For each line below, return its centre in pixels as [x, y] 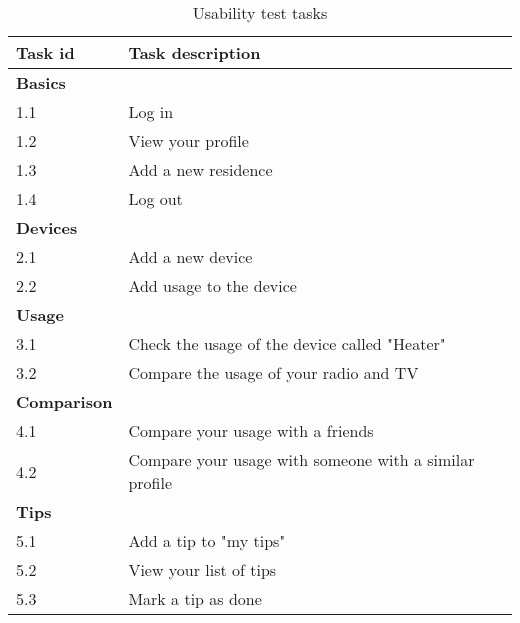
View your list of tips [202, 569]
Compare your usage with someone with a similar [301, 459]
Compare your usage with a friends [251, 430]
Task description [194, 52]
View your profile [188, 140]
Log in [151, 111]
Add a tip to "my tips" [207, 540]
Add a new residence [200, 169]
